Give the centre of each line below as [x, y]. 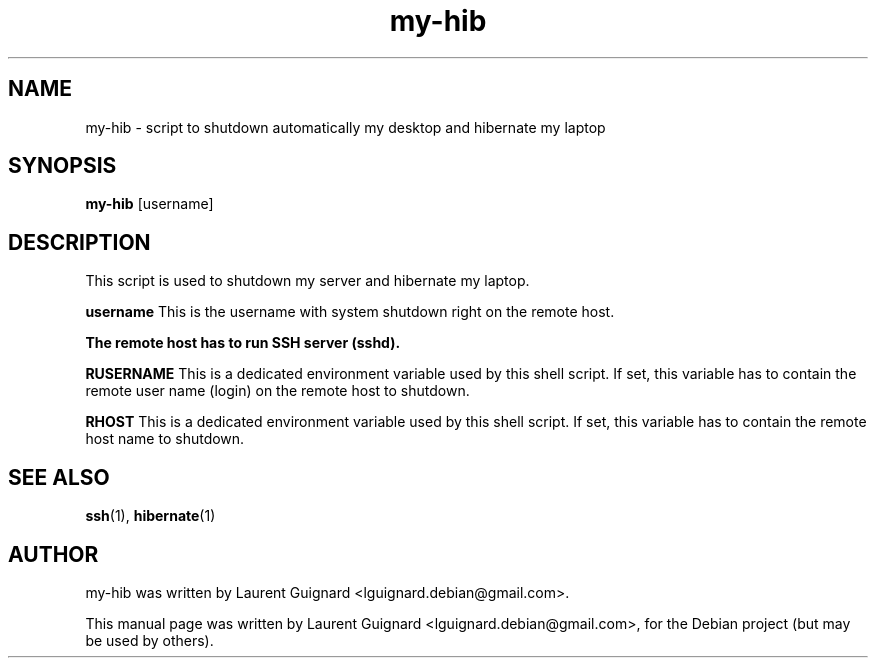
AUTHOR [53, 554]
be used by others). [149, 640]
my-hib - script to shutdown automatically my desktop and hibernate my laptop [345, 127]
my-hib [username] [149, 204]
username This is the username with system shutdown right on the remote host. [350, 312]
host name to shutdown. [165, 439]
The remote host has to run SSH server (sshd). [243, 343]
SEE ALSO [59, 477]
